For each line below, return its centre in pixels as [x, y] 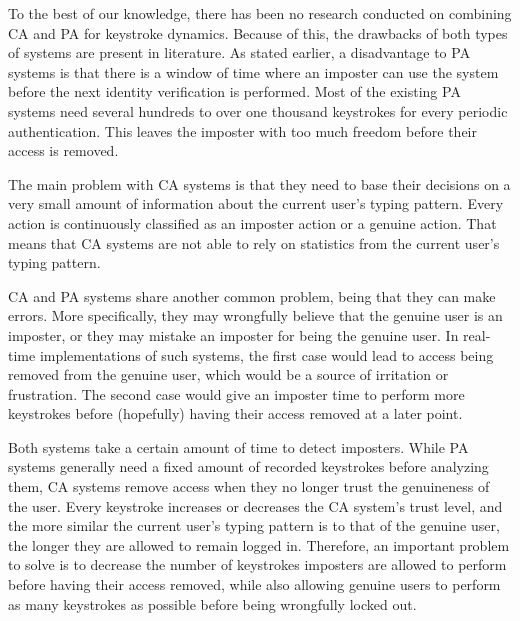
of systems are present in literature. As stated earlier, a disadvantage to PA [239, 52]
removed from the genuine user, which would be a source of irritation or [228, 374]
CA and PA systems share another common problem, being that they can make [252, 295]
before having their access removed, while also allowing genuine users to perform [254, 584]
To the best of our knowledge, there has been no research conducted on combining [260, 13]
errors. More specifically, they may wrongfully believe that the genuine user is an [255, 315]
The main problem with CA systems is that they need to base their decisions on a [259, 183]
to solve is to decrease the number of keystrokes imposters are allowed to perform [257, 564]
